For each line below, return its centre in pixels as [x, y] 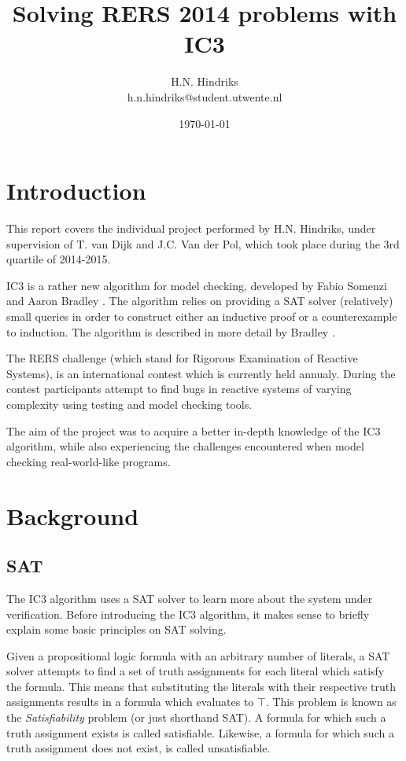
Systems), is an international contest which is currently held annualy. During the [201, 373]
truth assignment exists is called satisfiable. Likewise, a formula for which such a [200, 732]
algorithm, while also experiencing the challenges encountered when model [185, 446]
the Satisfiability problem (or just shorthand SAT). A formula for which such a [196, 717]
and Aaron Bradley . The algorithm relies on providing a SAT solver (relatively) [200, 301]
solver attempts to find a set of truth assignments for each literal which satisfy [196, 671]
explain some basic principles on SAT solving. [116, 629]
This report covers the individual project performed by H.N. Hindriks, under [191, 228]
